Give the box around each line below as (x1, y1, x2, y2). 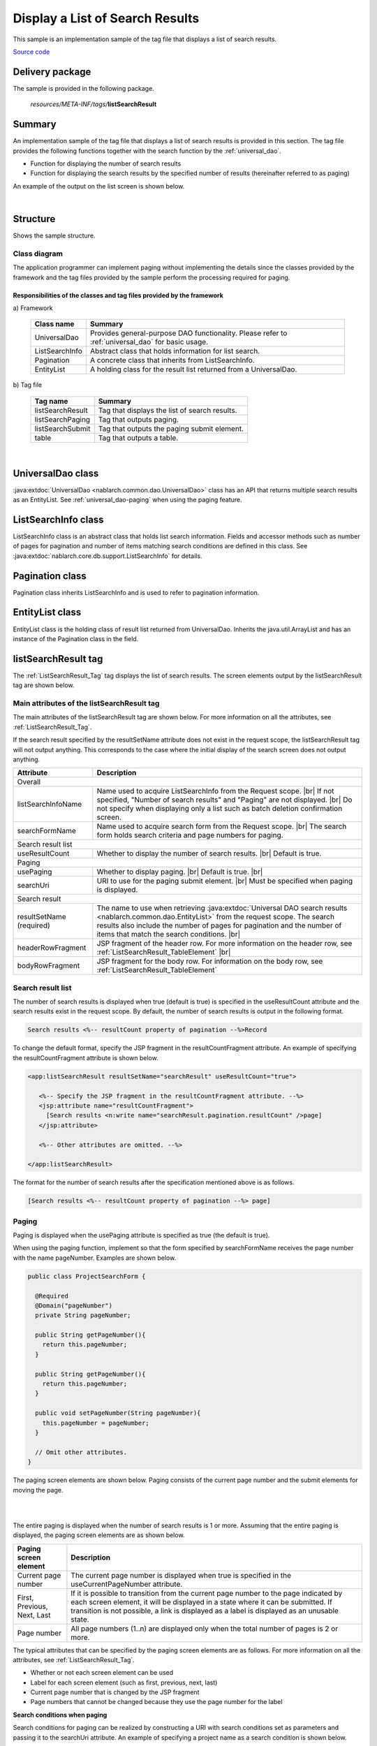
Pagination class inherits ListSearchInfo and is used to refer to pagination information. (13, 588, 260, 596)
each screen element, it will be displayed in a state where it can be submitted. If (71, 1597, 333, 1606)
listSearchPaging (34, 414, 91, 424)
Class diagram (13, 249, 63, 258)
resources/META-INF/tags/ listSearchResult (30, 100, 157, 108)
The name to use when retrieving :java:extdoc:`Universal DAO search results (96, 903, 348, 913)
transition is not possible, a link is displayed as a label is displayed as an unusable (71, 1606, 339, 1615)
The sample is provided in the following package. (13, 84, 155, 92)
